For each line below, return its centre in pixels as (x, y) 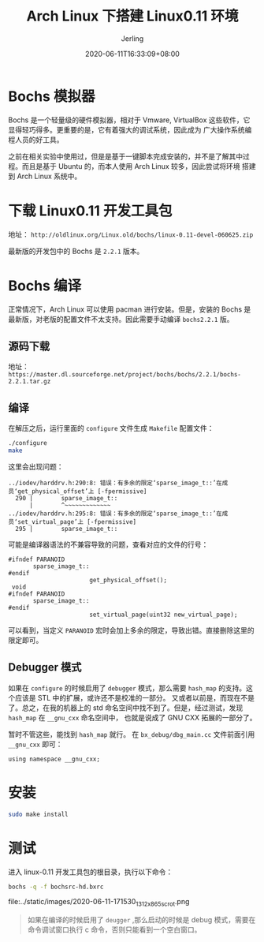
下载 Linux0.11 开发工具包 (90, 211)
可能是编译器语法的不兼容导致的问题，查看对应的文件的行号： (108, 544)
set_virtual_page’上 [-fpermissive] (77, 521)
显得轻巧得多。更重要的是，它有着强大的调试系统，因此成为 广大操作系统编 (130, 129)
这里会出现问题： (36, 466)
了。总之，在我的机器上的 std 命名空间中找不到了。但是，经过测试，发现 (126, 708)
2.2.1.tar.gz (30, 382)
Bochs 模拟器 (52, 96)
